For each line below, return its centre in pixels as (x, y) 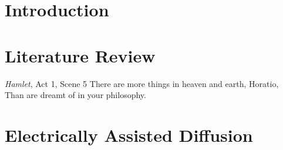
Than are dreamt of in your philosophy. (75, 95)
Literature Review (80, 55)
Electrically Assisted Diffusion (129, 135)
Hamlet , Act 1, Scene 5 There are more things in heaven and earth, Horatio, (142, 83)
